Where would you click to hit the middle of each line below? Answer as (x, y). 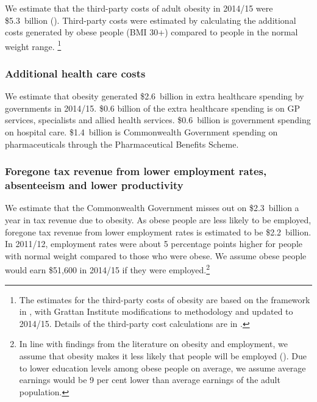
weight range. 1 (33, 45)
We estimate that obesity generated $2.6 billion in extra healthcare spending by (155, 96)
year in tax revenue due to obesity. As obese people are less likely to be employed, (158, 219)
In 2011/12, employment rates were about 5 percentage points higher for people (154, 244)
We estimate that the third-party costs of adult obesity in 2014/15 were (139, 8)
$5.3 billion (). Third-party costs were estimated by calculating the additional (151, 20)
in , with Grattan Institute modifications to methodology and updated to (156, 311)
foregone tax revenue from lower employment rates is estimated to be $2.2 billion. (158, 232)
